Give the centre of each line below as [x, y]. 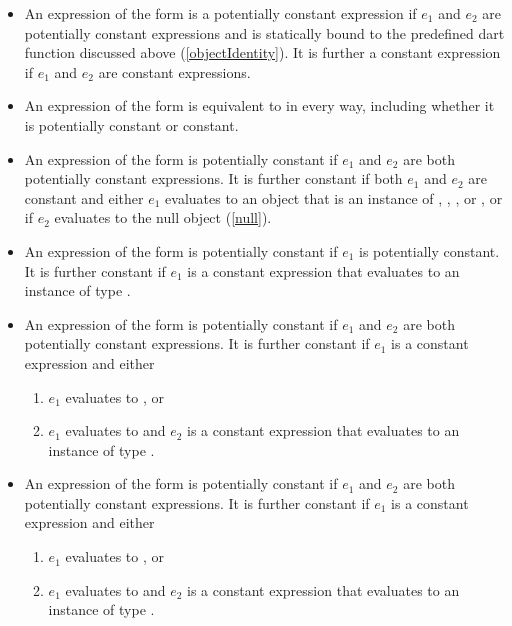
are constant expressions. [174, 71]
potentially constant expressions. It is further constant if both [213, 178]
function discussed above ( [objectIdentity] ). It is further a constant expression [262, 52]
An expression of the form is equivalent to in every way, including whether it [259, 105]
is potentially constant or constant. [131, 124]
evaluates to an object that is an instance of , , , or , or [334, 197]
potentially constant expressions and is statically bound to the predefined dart [264, 32]
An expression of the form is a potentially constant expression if [220, 13]
